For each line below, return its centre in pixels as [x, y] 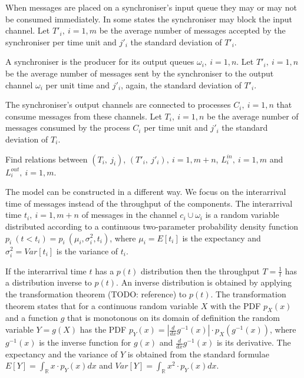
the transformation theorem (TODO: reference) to [96, 294]
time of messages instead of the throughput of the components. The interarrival [149, 203]
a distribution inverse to [49, 282]
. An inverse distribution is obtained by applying [204, 282]
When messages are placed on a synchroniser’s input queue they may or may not [151, 7]
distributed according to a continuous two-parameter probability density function [152, 226]
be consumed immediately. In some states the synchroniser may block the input [149, 19]
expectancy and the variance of [62, 354]
